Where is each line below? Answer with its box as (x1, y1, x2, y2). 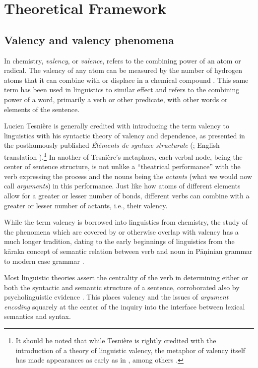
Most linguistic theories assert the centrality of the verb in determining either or (4, 272, 248, 283)
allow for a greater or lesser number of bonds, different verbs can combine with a (4, 190, 250, 200)
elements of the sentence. (4, 104, 80, 114)
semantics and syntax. (4, 311, 71, 321)
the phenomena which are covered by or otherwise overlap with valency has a (4, 226, 239, 237)
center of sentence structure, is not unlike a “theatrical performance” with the (4, 161, 241, 172)
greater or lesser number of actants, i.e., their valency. (4, 200, 168, 210)
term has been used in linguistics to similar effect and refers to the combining (4, 84, 240, 95)
